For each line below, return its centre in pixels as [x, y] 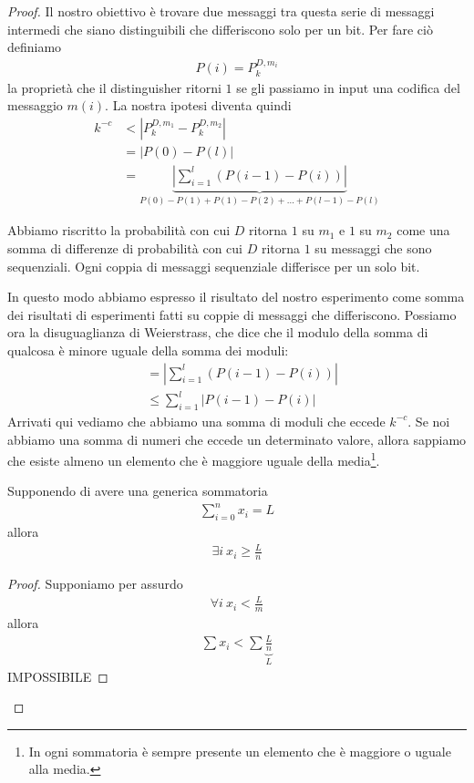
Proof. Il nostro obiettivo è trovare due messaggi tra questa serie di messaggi [221, 11]
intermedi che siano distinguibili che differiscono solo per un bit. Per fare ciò [220, 29]
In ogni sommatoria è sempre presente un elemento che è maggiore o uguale [240, 751]
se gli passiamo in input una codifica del [348, 87]
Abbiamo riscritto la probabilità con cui [119, 230]
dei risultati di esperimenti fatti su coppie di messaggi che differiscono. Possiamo [232, 314]
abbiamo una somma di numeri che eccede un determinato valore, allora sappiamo [237, 439]
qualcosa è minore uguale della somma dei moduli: [148, 350]
